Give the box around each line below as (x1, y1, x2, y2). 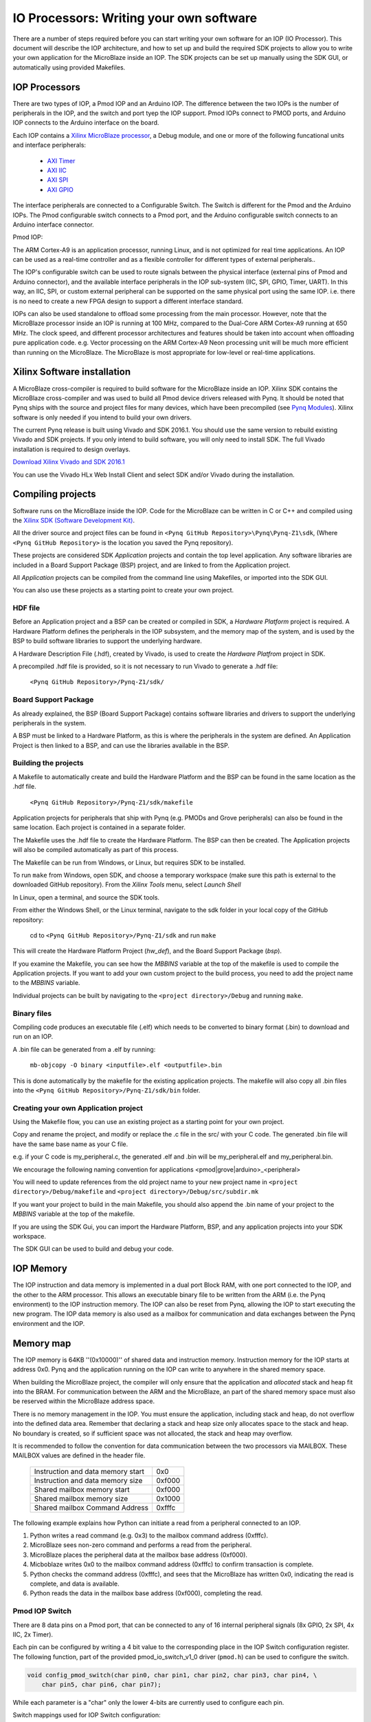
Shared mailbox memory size (34, 1493, 128, 1503)
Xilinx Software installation (12, 366, 131, 378)
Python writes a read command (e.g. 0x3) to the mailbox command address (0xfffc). (30, 1531, 268, 1539)
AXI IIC (47, 166, 67, 174)
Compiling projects (12, 488, 96, 500)
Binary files (12, 1008, 52, 1018)
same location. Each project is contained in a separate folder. (12, 823, 185, 831)
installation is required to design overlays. (12, 445, 131, 453)
